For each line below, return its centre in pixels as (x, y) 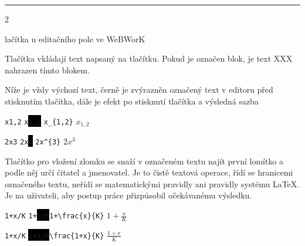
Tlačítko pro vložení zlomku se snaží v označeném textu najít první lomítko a (144, 161)
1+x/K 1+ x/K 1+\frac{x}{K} (55, 216)
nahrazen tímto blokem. (48, 70)
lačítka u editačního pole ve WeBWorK (75, 38)
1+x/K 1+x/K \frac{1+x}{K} (55, 236)
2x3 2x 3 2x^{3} (33, 142)
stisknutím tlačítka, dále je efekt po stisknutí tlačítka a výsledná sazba (132, 101)
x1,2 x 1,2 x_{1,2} (39, 122)
